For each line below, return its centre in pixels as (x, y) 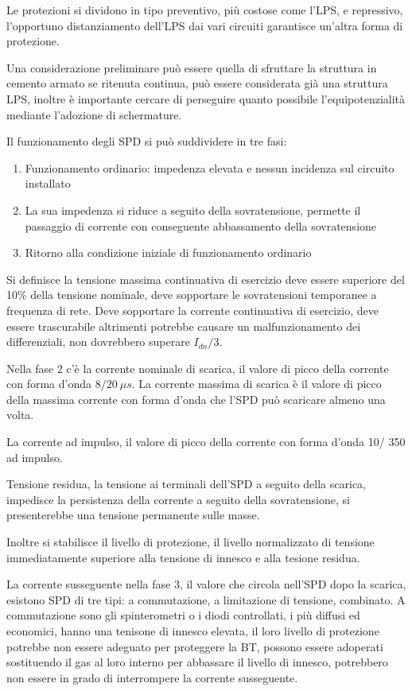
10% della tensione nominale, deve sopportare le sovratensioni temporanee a (192, 295)
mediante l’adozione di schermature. (94, 114)
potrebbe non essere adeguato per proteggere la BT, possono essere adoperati (195, 646)
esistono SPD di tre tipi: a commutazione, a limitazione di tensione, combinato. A (206, 599)
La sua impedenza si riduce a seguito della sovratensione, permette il (193, 210)
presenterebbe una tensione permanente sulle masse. (133, 515)
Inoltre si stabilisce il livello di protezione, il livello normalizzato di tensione (190, 542)
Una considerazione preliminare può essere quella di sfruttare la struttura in (192, 67)
